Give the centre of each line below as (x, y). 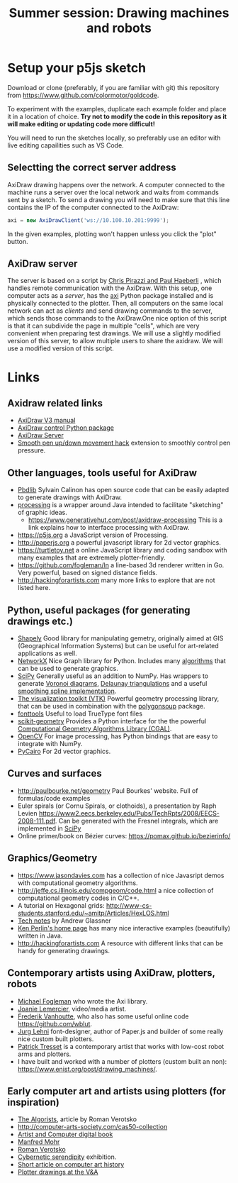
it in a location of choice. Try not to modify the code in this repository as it (117, 116)
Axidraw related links (55, 403)
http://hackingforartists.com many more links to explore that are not (116, 580)
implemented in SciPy (49, 828)
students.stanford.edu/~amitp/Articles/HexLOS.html (93, 913)
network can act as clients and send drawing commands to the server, (110, 311)
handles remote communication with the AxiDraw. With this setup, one (110, 288)
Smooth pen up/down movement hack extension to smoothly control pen (124, 443)
